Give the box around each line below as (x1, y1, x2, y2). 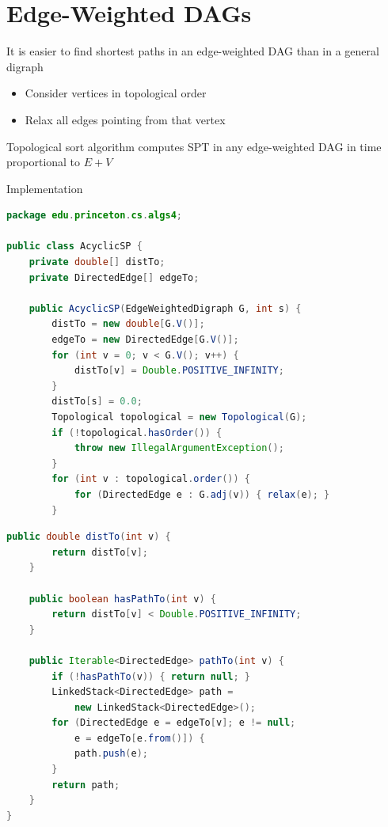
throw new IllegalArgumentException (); (74, 442, 284, 454)
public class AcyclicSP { (6, 241, 143, 252)
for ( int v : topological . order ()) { (51, 473, 250, 485)
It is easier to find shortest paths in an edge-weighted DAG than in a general (6, 43, 379, 59)
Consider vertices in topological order (25, 85, 207, 101)
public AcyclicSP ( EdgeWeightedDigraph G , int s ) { (29, 302, 302, 314)
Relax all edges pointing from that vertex (25, 111, 226, 127)
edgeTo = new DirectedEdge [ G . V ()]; (51, 334, 239, 346)
